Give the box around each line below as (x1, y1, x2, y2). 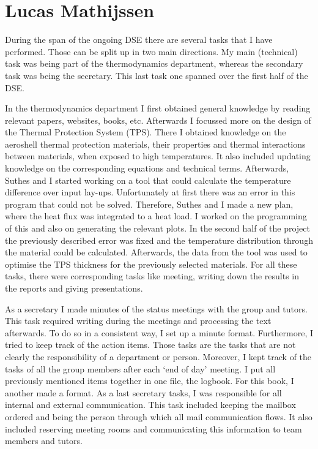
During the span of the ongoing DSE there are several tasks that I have (5, 33, 273, 46)
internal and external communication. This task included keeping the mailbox (5, 398, 296, 411)
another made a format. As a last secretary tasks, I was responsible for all (5, 386, 282, 399)
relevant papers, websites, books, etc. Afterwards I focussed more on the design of (5, 113, 311, 126)
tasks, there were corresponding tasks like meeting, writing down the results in (5, 270, 300, 282)
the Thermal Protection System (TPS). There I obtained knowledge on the (5, 126, 286, 138)
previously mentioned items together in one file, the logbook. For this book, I (5, 374, 294, 387)
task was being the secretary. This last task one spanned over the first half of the (5, 69, 308, 81)
